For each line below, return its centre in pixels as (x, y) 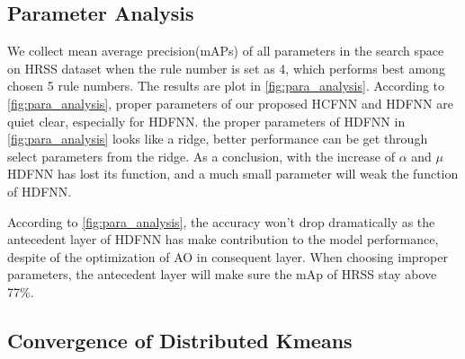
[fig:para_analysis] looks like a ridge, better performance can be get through (218, 139)
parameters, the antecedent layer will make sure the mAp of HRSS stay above (222, 274)
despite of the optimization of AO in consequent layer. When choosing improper (228, 256)
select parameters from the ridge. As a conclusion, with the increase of (201, 156)
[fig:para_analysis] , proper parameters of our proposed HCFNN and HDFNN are (230, 103)
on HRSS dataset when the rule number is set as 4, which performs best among (226, 68)
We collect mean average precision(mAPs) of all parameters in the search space (226, 51)
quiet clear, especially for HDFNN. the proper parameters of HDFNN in (206, 121)
